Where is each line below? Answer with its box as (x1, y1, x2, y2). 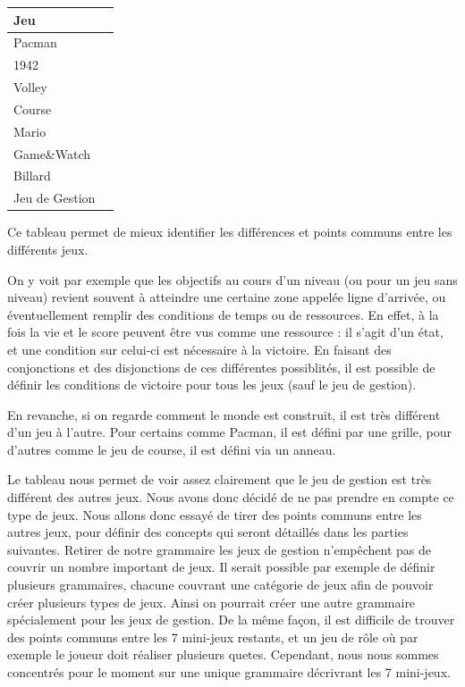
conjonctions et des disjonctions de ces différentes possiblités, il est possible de (7, 357, 435, 376)
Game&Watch (13, 144, 91, 163)
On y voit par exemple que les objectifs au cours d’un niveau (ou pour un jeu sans (7, 270, 458, 289)
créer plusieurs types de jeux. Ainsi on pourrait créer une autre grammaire (7, 592, 416, 611)
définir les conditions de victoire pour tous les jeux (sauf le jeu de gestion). (7, 375, 417, 394)
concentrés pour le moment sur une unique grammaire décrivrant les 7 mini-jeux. (7, 663, 451, 681)
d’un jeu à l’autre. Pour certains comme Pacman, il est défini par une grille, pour (7, 423, 452, 441)
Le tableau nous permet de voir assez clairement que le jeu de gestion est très (7, 470, 432, 489)
